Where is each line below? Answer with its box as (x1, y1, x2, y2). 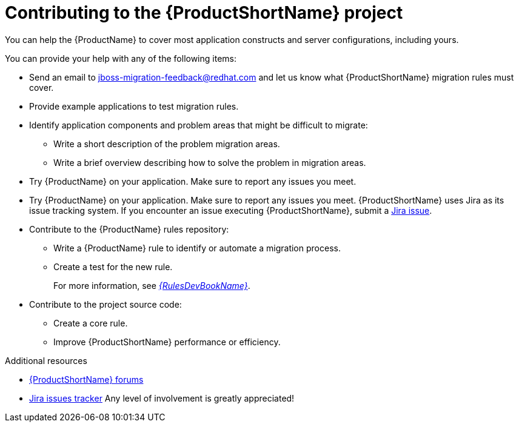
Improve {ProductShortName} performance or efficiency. (53, 336, 281, 347)
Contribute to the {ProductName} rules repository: (29, 223, 229, 234)
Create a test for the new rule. (53, 261, 173, 272)
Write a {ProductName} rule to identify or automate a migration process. (53, 242, 341, 253)
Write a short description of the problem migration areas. (53, 138, 280, 149)
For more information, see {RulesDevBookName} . (53, 280, 250, 291)
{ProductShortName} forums (29, 374, 144, 385)
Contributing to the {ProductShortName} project (5, 2, 403, 23)
